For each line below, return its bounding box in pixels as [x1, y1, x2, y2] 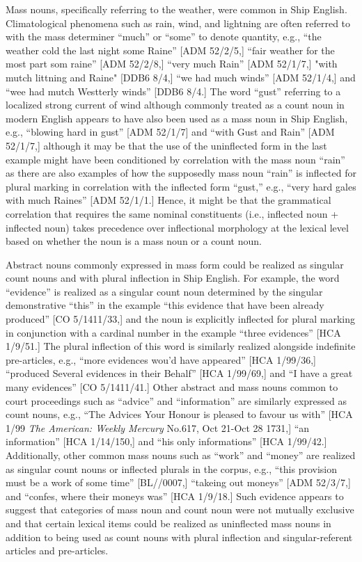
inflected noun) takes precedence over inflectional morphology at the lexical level [6, 220, 349, 234]
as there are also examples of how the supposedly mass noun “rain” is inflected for [6, 166, 356, 180]
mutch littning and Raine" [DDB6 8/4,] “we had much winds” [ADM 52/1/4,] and [6, 70, 356, 84]
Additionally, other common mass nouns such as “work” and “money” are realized [6, 448, 356, 462]
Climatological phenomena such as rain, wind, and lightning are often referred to [6, 15, 351, 30]
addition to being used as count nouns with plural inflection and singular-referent [6, 529, 353, 544]
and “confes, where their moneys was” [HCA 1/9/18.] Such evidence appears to [6, 488, 344, 503]
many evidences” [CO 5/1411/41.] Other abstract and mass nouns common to [6, 380, 338, 394]
